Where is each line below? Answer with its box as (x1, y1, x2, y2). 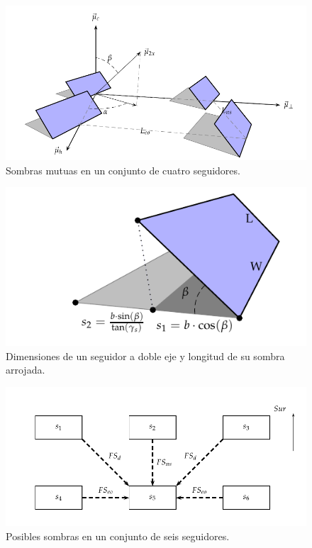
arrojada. (6, 362, 45, 377)
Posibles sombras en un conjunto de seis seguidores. (6, 528, 230, 543)
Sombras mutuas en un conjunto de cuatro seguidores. (6, 162, 240, 177)
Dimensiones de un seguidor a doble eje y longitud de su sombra (6, 348, 285, 363)
